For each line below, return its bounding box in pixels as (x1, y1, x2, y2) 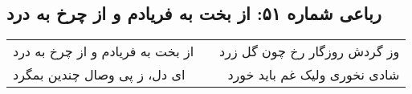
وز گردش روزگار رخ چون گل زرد (219, 42, 400, 61)
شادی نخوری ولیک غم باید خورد (227, 65, 400, 84)
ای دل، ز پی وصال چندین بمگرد (13, 65, 186, 84)
